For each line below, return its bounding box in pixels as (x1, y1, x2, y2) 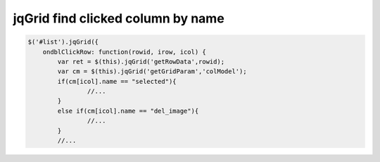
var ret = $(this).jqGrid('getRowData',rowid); (57, 57, 225, 66)
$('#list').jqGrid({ (27, 38, 99, 46)
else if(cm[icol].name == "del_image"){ (57, 106, 199, 115)
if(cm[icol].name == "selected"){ (57, 77, 177, 85)
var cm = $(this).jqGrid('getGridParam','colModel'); (57, 68, 247, 75)
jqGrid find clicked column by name (13, 11, 224, 26)
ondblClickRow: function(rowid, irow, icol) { (42, 48, 207, 56)
